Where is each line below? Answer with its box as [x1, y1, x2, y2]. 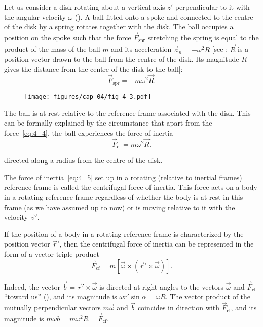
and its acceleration [111, 44, 172, 54]
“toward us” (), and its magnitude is [4, 291, 117, 302]
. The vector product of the [165, 291, 251, 302]
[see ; [212, 44, 228, 54]
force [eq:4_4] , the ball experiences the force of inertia [4, 127, 173, 138]
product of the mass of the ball [4, 44, 100, 54]
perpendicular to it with [175, 2, 250, 12]
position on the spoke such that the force [4, 32, 131, 43]
